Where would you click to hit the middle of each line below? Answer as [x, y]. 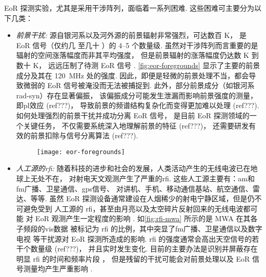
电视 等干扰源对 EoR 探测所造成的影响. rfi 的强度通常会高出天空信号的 [134, 238]
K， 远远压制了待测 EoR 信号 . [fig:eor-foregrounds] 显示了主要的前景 [147, 65]
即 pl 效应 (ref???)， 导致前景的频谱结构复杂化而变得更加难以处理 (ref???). [138, 105]
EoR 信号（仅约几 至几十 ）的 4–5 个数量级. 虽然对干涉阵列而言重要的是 [137, 45]
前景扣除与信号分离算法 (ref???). [84, 135]
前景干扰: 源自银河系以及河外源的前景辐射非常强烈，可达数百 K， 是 [131, 35]
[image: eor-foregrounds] [81, 152]
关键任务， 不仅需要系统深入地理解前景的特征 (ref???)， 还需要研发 [136, 125]
